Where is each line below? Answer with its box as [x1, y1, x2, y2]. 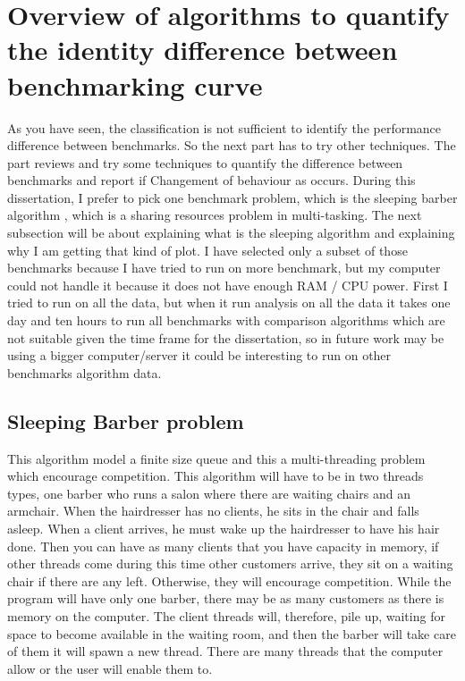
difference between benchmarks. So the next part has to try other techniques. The [7, 136, 456, 155]
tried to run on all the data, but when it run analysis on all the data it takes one [7, 293, 451, 312]
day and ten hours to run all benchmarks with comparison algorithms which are [7, 311, 445, 330]
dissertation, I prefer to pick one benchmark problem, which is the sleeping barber [7, 188, 458, 206]
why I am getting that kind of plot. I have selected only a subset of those [7, 240, 408, 259]
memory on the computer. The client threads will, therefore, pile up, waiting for [7, 606, 445, 625]
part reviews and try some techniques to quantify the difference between [7, 153, 403, 172]
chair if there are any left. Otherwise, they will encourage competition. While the [7, 571, 452, 590]
